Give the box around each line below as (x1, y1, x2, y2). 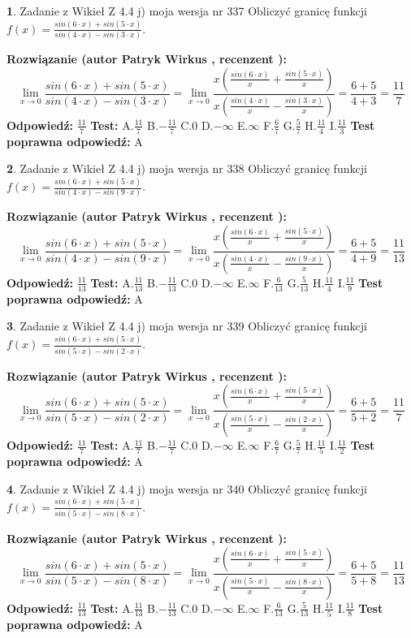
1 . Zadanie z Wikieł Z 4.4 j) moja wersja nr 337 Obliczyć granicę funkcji (6, 2, 367, 19)
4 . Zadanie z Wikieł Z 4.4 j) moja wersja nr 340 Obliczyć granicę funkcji (6, 480, 367, 497)
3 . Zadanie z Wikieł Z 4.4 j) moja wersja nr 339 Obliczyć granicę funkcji (6, 317, 367, 334)
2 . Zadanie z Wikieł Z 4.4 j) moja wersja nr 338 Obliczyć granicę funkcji (6, 160, 367, 177)
